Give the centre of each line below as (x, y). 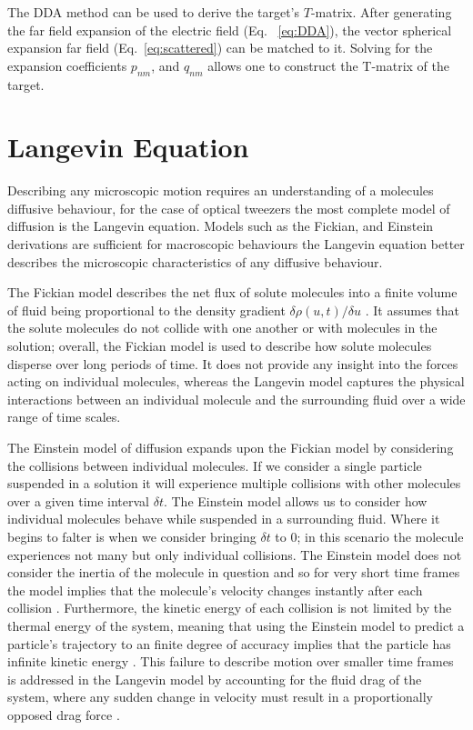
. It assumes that (413, 310)
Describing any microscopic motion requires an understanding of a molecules (221, 190)
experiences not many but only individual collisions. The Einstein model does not (235, 554)
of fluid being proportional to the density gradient (146, 310)
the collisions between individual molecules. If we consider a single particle (215, 465)
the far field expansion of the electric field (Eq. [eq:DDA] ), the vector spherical (230, 30)
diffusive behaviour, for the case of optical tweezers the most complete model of (229, 208)
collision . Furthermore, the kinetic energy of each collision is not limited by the (230, 608)
